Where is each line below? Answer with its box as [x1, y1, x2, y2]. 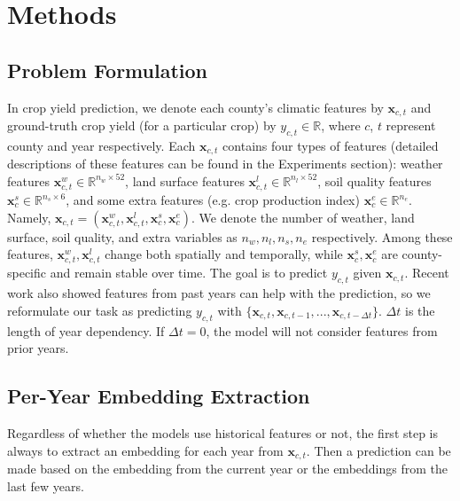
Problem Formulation [7, 56, 207, 83]
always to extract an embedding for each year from [7, 441, 284, 459]
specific [7, 263, 47, 282]
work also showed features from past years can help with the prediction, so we [7, 284, 431, 302]
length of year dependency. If [7, 321, 165, 340]
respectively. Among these [311, 227, 453, 246]
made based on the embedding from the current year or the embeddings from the [7, 459, 448, 477]
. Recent [404, 263, 449, 282]
